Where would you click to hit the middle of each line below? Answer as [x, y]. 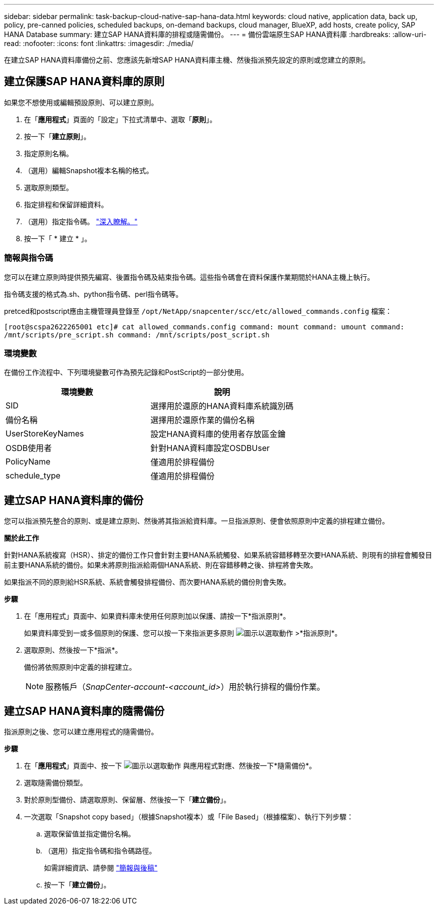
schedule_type [33, 476]
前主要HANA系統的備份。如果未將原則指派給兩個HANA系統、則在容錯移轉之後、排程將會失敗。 [161, 565]
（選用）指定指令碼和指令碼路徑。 [100, 851]
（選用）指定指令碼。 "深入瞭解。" [81, 221]
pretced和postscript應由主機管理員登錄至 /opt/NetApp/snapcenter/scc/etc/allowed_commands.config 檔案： [198, 311]
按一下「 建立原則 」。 [57, 136]
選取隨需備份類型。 [55, 783]
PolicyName [28, 462]
